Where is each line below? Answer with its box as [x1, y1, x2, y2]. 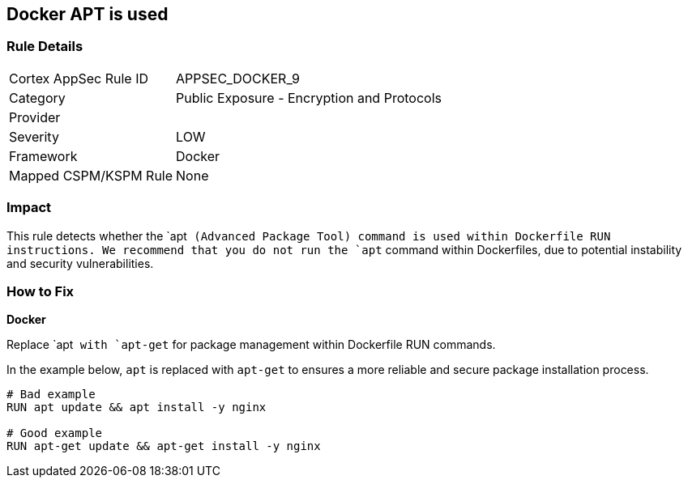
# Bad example [6, 388, 96, 401]
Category [9, 89, 66, 106]
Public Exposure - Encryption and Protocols [176, 89, 442, 106]
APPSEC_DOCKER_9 [176, 70, 300, 87]
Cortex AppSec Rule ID [9, 70, 149, 87]
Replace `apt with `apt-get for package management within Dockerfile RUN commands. [6, 338, 496, 352]
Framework [9, 147, 78, 164]
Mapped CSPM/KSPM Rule [9, 167, 173, 184]
